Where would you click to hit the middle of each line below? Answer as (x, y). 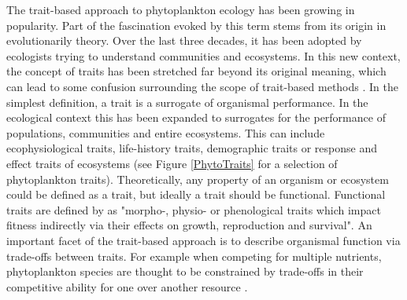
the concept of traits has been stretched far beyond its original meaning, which (196, 71)
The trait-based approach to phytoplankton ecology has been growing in (181, 9)
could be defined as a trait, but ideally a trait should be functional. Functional (196, 194)
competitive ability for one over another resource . (127, 286)
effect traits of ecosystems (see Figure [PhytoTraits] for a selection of (172, 163)
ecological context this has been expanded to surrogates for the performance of (196, 117)
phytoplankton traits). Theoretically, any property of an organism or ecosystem (198, 179)
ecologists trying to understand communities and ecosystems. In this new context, (203, 55)
